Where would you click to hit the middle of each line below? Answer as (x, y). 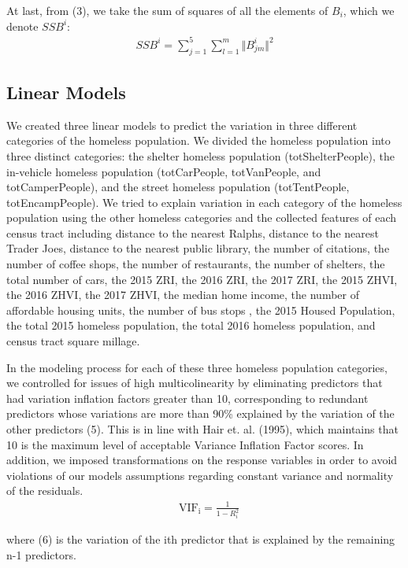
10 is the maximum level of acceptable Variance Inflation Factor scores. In (185, 444)
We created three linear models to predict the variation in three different (182, 125)
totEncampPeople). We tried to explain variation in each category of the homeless (204, 202)
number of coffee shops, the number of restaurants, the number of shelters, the (196, 264)
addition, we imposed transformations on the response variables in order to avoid (202, 460)
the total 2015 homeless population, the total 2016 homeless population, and (191, 325)
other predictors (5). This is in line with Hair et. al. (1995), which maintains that (202, 429)
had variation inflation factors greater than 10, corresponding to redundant (187, 398)
